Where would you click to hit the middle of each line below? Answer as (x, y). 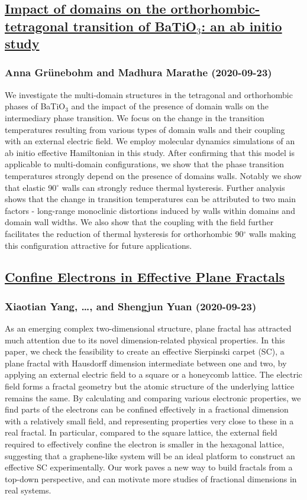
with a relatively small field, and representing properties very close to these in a (149, 421)
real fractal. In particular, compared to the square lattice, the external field (141, 432)
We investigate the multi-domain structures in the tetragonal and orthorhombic (149, 94)
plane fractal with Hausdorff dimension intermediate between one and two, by (146, 363)
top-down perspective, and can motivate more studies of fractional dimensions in (151, 478)
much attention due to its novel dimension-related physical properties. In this (145, 340)
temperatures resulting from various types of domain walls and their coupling (145, 129)
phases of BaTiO (35, 106)
